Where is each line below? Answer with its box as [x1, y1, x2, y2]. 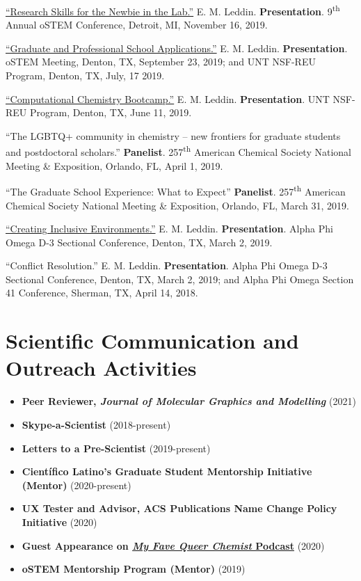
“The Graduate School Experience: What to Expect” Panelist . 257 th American [6, 182, 346, 198]
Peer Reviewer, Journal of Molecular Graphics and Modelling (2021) [22, 394, 356, 408]
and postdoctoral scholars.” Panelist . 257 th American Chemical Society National [6, 143, 351, 159]
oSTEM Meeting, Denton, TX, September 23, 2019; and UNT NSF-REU [6, 54, 316, 69]
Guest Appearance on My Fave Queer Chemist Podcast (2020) [22, 538, 325, 552]
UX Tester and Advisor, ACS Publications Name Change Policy [22, 501, 337, 516]
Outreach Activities [6, 353, 197, 382]
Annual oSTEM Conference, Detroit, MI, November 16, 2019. [6, 17, 268, 32]
